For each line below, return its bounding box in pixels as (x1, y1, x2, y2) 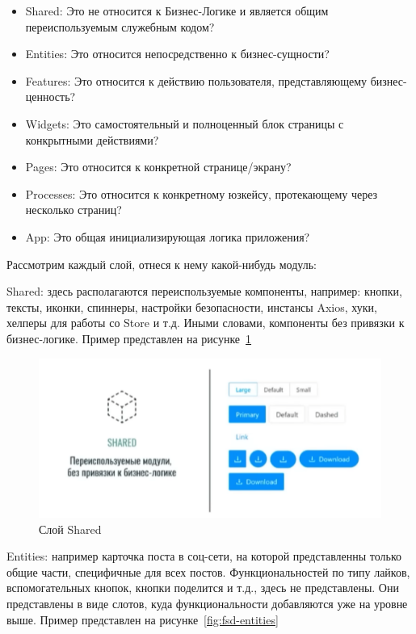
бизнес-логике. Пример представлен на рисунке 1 (6, 330, 252, 346)
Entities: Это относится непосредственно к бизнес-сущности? (25, 45, 330, 62)
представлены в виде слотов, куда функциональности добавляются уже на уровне (6, 594, 408, 611)
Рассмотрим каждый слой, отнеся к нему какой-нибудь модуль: (6, 255, 317, 272)
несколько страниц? (25, 201, 122, 218)
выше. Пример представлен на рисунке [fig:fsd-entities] (6, 611, 279, 628)
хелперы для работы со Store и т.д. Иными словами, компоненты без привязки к (6, 314, 405, 331)
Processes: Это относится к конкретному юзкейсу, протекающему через (25, 185, 378, 202)
